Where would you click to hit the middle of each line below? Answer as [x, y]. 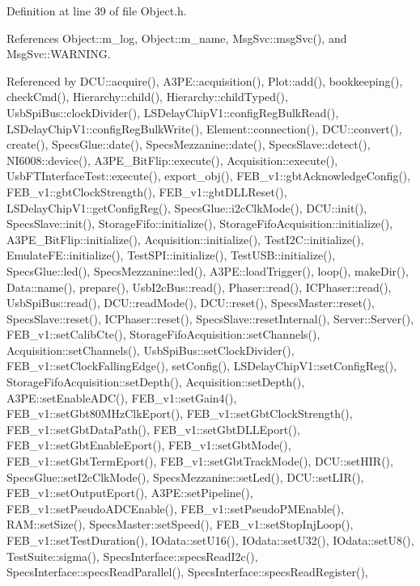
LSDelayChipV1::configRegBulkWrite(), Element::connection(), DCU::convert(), [204, 128]
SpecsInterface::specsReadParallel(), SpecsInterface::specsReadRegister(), [187, 572]
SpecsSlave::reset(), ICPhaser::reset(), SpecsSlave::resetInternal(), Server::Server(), [210, 318]
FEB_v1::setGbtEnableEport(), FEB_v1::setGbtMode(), [149, 445]
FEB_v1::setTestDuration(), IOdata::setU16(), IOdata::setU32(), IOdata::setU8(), [210, 540]
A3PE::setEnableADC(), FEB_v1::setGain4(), [122, 397]
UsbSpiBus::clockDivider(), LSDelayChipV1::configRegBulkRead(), [173, 112]
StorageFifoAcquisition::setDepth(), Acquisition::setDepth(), [156, 382]
